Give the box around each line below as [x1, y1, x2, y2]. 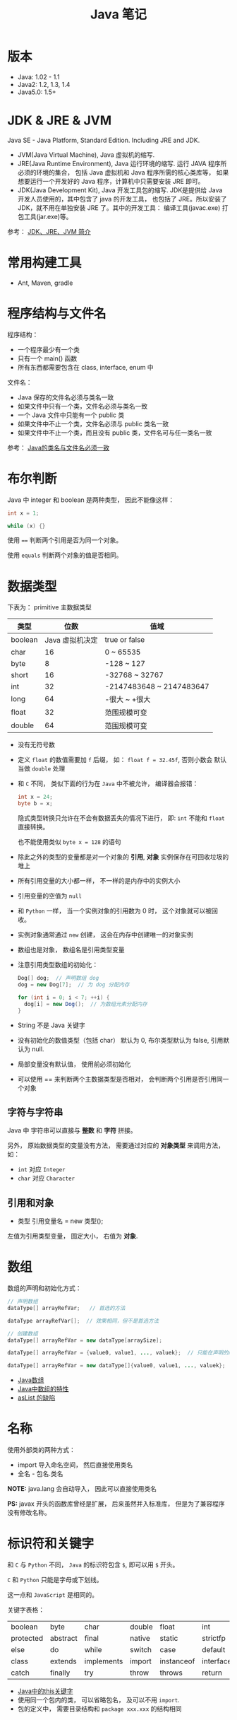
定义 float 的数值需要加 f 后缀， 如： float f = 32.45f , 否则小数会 [17, 756, 213, 764]
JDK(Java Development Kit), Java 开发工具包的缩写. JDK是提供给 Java [17, 185, 223, 194]
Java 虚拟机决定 [44, 636, 98, 645]
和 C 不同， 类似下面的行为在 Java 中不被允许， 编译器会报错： [17, 779, 199, 788]
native [129, 1634, 150, 1644]
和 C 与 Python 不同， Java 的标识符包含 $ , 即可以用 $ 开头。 [7, 1560, 179, 1569]
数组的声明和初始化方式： [7, 1284, 82, 1292]
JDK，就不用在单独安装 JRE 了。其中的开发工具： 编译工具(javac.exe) [17, 203, 221, 212]
